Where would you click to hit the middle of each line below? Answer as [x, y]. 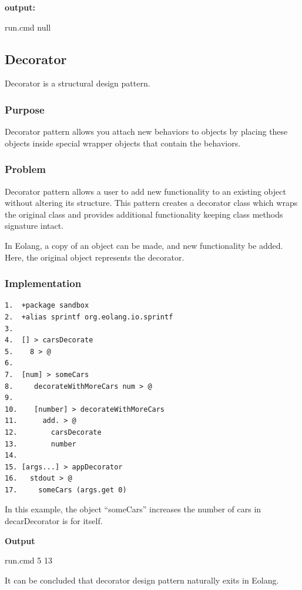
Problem [25, 169]
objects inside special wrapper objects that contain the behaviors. [123, 143]
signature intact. [34, 226]
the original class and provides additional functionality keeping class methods [144, 214]
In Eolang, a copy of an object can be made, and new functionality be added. [144, 245]
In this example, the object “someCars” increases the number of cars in [133, 509]
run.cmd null [28, 27]
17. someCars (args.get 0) [66, 490]
